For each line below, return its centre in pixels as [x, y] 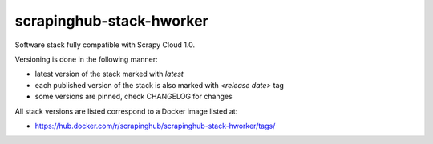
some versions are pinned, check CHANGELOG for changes [134, 97]
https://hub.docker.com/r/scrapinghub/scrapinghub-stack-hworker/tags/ [155, 126]
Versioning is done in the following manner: [86, 59]
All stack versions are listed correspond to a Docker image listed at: [126, 111]
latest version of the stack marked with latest [109, 74]
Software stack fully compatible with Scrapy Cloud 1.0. [105, 45]
